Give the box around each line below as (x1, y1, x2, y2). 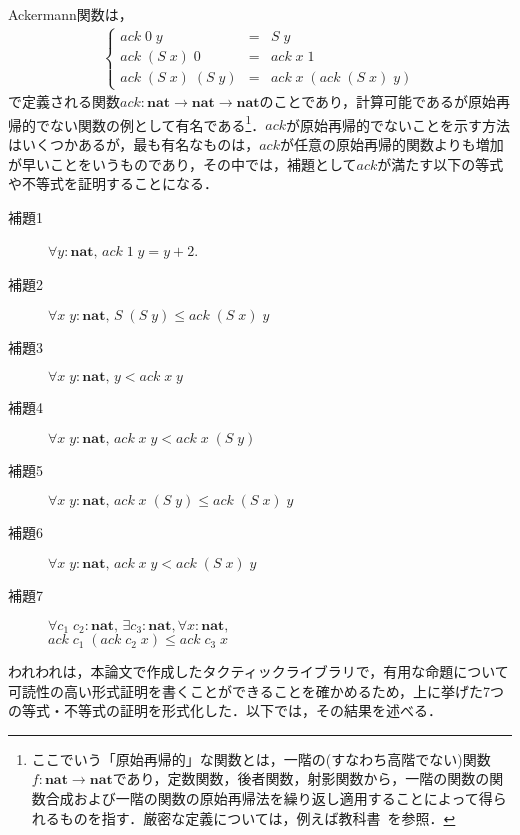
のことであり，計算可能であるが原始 (259, 91, 496, 112)
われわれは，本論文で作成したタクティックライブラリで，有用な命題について (8, 661, 509, 682)
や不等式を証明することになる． (8, 173, 218, 194)
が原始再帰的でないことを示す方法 (286, 114, 511, 135)
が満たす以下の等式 (377, 153, 504, 174)
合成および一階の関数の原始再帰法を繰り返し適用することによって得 (45, 788, 493, 809)
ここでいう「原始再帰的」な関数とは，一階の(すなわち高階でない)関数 (31, 748, 491, 769)
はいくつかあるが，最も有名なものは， (8, 134, 260, 155)
